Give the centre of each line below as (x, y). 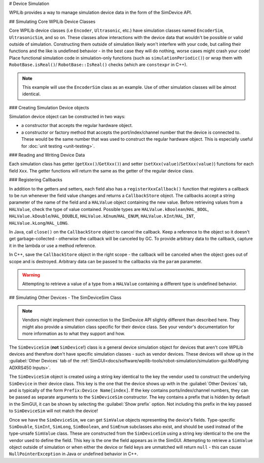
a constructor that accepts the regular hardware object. (77, 126)
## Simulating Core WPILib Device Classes (52, 21)
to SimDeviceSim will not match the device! (54, 411)
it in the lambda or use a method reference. (53, 245)
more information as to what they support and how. (74, 334)
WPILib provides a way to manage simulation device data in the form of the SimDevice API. (100, 13)
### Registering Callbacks (36, 180)
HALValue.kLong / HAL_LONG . (39, 223)
